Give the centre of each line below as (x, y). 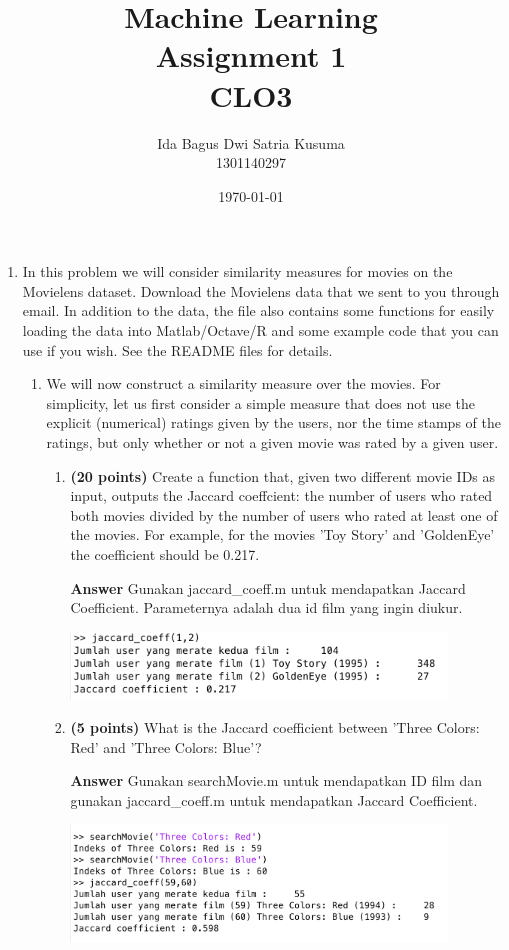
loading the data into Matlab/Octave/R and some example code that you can (260, 330)
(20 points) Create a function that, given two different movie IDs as (283, 475)
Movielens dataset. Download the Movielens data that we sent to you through (261, 290)
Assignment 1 (251, 55)
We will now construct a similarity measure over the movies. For (243, 383)
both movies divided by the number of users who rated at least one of (284, 514)
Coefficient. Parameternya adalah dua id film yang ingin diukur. (266, 607)
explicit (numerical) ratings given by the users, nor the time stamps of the (273, 422)
